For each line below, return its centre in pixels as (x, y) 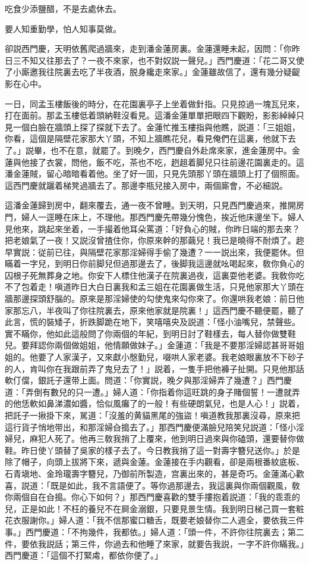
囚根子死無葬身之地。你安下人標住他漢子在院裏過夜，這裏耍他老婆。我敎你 (150, 275)
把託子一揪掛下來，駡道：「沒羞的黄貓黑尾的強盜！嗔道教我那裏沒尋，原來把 (152, 415)
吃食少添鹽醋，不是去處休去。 (63, 8)
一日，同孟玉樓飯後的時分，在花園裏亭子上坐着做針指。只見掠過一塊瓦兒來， (154, 103)
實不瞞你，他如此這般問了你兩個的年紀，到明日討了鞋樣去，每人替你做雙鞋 (150, 333)
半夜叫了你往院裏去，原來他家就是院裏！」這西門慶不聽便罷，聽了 (175, 310)
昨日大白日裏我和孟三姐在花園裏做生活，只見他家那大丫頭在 (187, 287)
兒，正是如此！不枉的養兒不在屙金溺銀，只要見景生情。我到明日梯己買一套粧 (154, 508)
